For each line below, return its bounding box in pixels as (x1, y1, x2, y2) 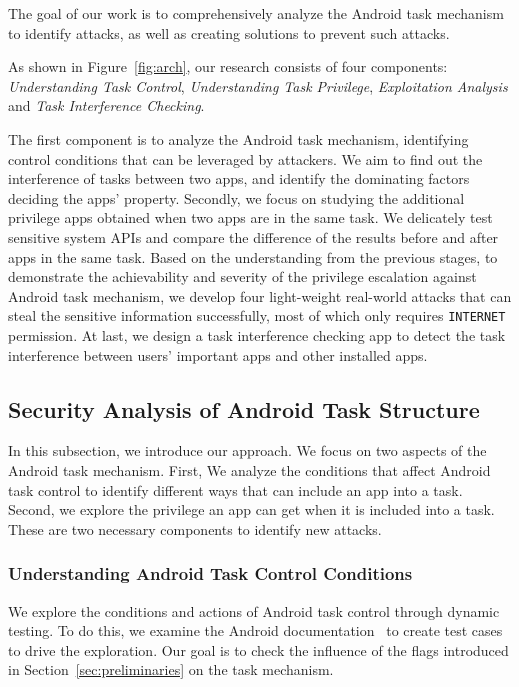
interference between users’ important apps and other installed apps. (8, 344, 428, 365)
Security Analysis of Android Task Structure (8, 393, 480, 424)
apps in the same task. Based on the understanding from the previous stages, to (8, 246, 498, 267)
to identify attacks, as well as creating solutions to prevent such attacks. (8, 22, 450, 43)
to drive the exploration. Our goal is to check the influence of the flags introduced (8, 639, 509, 660)
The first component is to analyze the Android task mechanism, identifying (8, 128, 469, 149)
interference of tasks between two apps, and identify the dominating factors (8, 168, 470, 189)
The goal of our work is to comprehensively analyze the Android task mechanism (8, 3, 504, 23)
